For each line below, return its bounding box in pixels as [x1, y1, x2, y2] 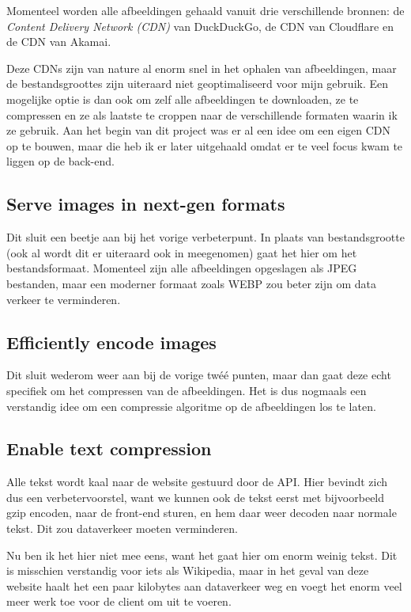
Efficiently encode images [6, 329, 217, 354]
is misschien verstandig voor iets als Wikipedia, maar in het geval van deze [6, 562, 369, 579]
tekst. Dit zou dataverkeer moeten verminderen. [6, 520, 238, 537]
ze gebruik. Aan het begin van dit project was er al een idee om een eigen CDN [6, 122, 391, 139]
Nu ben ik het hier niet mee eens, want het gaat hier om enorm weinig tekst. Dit [6, 546, 398, 563]
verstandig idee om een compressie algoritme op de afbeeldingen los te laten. [6, 397, 376, 414]
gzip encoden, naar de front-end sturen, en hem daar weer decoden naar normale [6, 504, 397, 521]
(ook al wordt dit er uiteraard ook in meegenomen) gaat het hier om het [6, 244, 357, 260]
